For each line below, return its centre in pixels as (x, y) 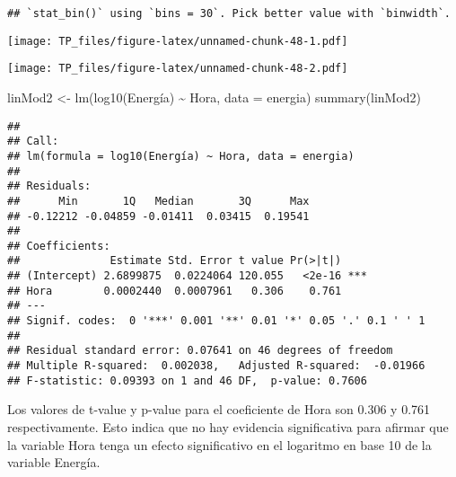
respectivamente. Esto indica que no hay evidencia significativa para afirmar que (228, 426)
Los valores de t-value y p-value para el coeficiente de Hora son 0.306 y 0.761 (219, 409)
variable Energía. (54, 462)
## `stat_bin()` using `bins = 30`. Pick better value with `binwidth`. (229, 13)
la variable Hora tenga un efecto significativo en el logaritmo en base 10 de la (219, 444)
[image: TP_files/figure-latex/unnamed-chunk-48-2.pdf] (178, 69)
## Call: (33, 141)
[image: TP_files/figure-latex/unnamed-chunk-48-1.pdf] (178, 41)
